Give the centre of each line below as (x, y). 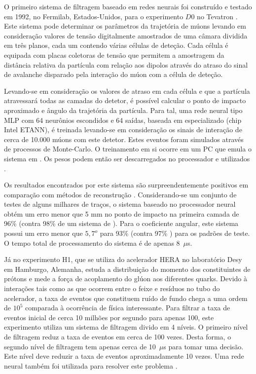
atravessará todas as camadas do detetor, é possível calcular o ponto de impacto (125, 100)
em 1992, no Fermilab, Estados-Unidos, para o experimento (94, 16)
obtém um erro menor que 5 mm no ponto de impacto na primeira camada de (122, 213)
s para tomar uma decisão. (203, 346)
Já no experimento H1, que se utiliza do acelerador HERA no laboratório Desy (123, 259)
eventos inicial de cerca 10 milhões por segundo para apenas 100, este (109, 317)
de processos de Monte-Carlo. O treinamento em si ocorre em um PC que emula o (128, 149)
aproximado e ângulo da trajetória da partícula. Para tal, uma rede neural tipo (123, 110)
